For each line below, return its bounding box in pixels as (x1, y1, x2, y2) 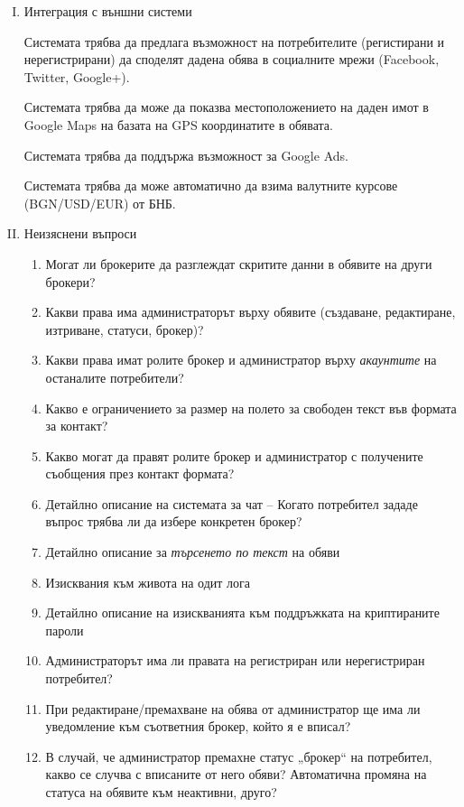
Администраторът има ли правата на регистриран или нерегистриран (45, 651, 425, 670)
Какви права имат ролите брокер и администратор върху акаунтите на (45, 350, 437, 369)
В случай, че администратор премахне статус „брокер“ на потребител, (45, 747, 432, 765)
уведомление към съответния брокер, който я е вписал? (45, 717, 351, 736)
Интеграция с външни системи (23, 2, 192, 20)
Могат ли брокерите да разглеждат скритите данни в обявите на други (45, 254, 432, 273)
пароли (45, 620, 84, 639)
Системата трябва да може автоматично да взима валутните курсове (23, 176, 398, 195)
